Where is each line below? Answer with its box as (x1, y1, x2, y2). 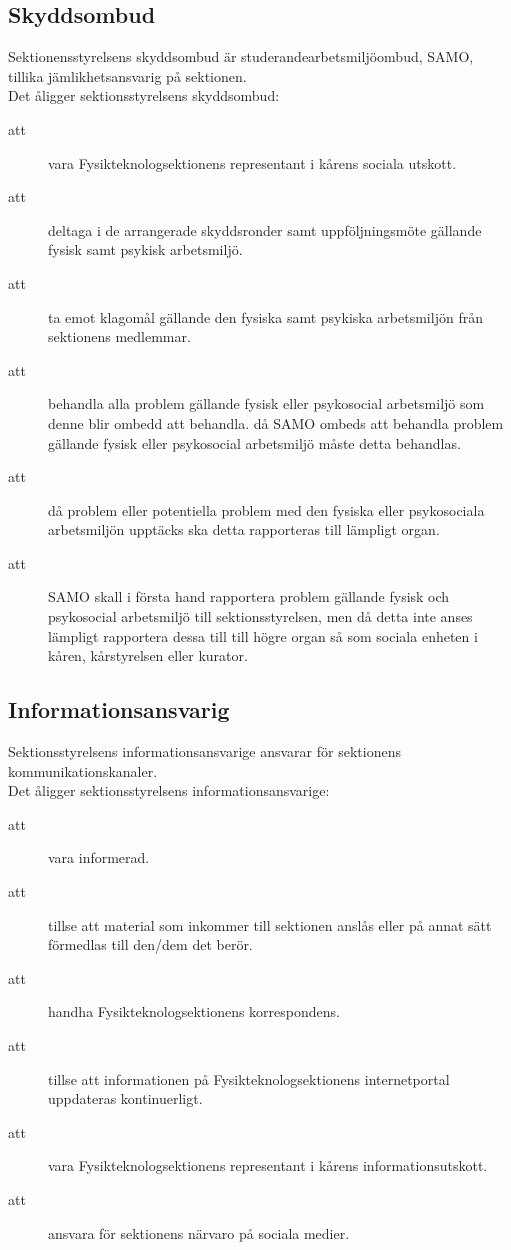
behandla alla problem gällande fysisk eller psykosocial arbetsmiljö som (48, 393, 485, 414)
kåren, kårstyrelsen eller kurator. (48, 645, 248, 666)
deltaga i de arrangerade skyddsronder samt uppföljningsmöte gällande (48, 219, 482, 240)
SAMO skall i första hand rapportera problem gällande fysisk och (48, 586, 450, 607)
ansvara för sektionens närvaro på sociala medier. (48, 1222, 350, 1243)
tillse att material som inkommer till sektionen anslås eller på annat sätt (48, 914, 492, 935)
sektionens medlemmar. (48, 326, 191, 347)
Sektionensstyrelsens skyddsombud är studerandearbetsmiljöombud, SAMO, (8, 46, 474, 67)
